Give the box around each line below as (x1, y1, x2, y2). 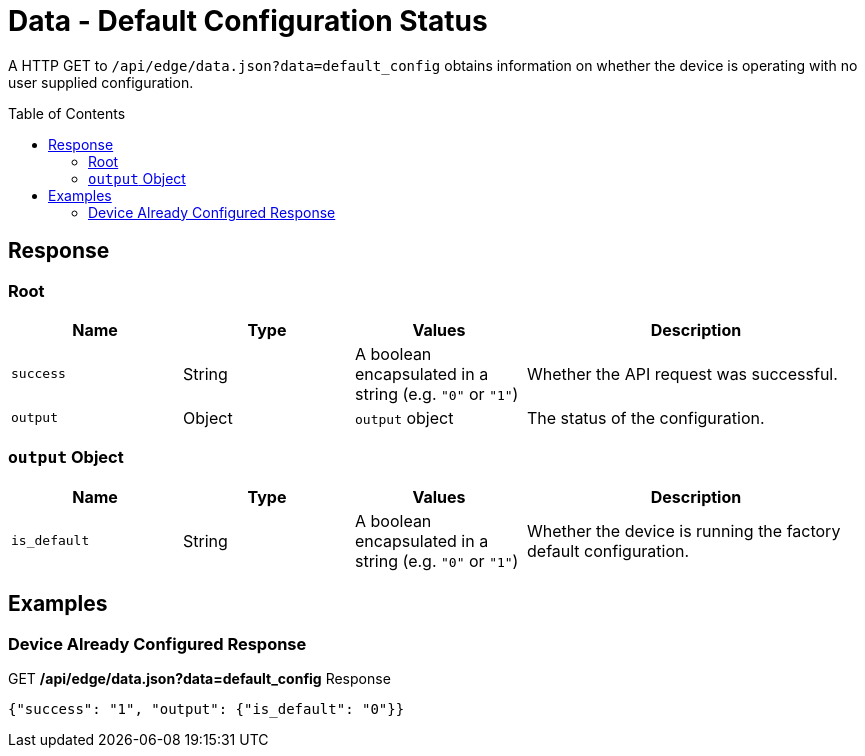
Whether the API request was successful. (527, 363, 838, 384)
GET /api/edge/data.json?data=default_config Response (8, 669, 391, 687)
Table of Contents (8, 104, 126, 122)
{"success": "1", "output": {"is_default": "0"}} (8, 700, 405, 717)
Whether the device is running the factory (527, 520, 841, 541)
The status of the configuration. (527, 407, 765, 428)
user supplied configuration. (8, 73, 194, 91)
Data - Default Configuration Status (8, 4, 488, 38)
